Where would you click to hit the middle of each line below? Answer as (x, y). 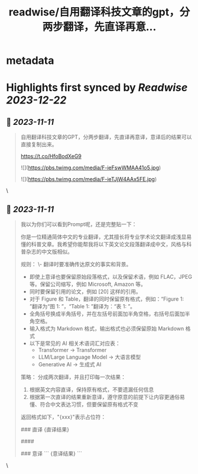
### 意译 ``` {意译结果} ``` (51, 454)
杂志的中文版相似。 (49, 251)
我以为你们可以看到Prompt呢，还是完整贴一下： (79, 224)
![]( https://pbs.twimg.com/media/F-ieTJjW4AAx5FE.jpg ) (89, 179)
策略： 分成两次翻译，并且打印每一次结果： (73, 377)
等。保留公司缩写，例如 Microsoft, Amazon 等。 (87, 284)
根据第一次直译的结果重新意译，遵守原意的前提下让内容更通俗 (105, 397)
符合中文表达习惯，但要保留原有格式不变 (89, 404)
